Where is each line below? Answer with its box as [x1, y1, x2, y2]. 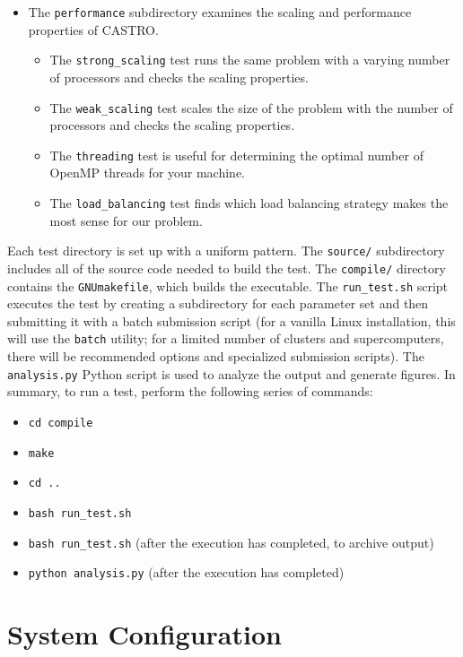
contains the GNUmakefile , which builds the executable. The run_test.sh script [7, 276, 449, 295]
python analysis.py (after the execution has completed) [28, 563, 345, 582]
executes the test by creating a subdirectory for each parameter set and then [7, 294, 429, 313]
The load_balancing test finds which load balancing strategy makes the [49, 194, 449, 212]
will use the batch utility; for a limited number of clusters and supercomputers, [7, 329, 444, 348]
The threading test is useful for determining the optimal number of [49, 145, 424, 164]
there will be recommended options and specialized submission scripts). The [7, 347, 424, 366]
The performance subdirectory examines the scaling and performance [28, 3, 412, 21]
